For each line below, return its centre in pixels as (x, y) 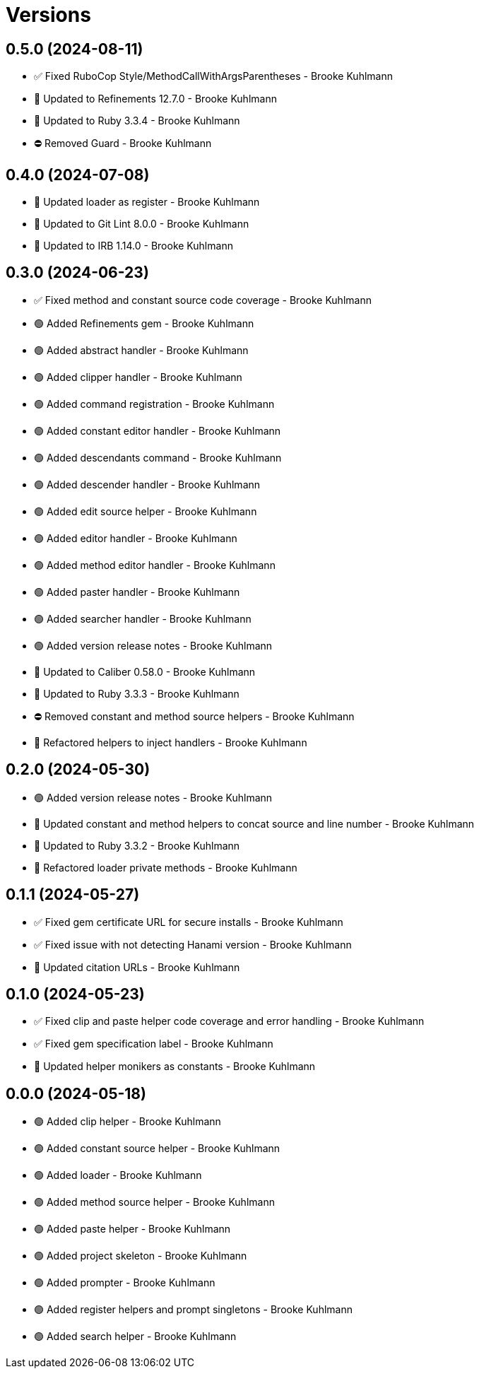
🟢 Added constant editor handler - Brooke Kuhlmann (158, 430)
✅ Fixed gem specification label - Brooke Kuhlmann (154, 1044)
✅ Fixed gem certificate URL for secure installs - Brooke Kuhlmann (189, 922)
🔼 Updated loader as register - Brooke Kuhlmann (147, 202)
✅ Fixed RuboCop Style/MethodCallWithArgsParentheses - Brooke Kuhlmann (213, 76)
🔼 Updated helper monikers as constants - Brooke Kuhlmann (175, 1067)
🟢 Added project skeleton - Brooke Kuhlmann (141, 1256)
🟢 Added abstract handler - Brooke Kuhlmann (141, 350)
